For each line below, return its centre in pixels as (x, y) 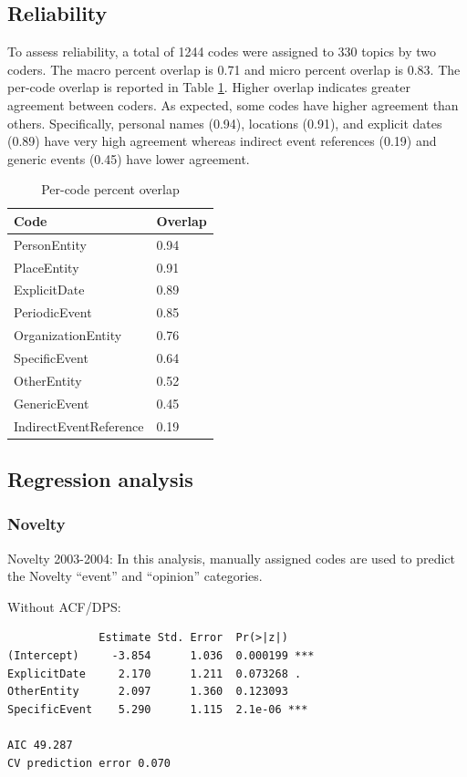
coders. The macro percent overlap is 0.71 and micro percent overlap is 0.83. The (234, 69)
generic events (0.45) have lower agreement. (129, 158)
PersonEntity (50, 244)
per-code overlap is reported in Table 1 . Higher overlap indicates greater (209, 87)
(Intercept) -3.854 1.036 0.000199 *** (161, 656)
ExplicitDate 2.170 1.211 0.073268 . (155, 673)
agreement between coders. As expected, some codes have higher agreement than (233, 104)
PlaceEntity (47, 267)
